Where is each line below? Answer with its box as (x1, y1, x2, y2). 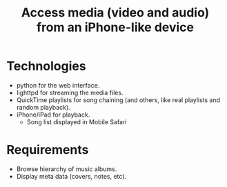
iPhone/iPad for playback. (16, 110, 90, 119)
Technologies (6, 59, 87, 74)
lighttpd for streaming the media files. (16, 88, 124, 97)
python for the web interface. (16, 81, 100, 89)
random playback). (16, 103, 70, 111)
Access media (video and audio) (21, 5, 210, 21)
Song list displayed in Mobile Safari (26, 117, 127, 126)
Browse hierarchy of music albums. (16, 164, 117, 173)
